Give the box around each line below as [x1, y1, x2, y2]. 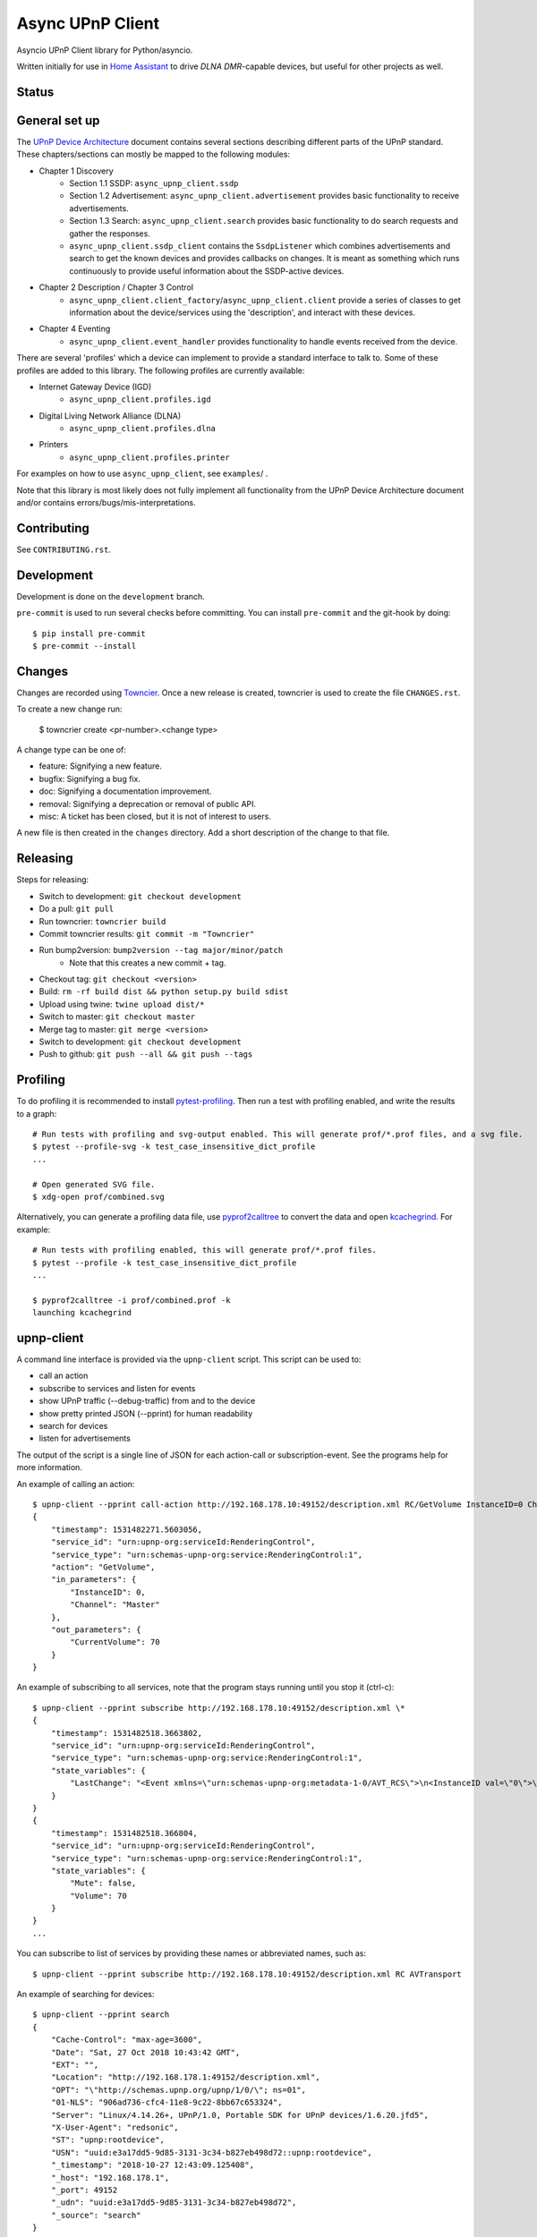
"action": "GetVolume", [50, 1561, 156, 1572]
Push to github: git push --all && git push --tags [38, 1049, 253, 1059]
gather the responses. [69, 228, 151, 239]
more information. [16, 1462, 82, 1473]
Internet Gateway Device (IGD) [38, 381, 152, 392]
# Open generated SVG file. [32, 1179, 156, 1189]
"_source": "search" [50, 2210, 141, 2220]
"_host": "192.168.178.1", [50, 2173, 170, 2182]
